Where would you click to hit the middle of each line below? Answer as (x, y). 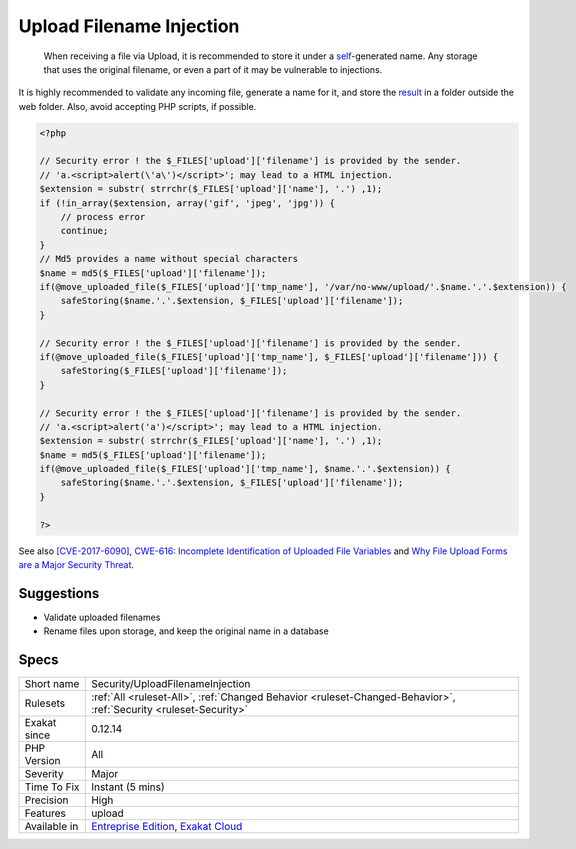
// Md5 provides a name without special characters (169, 259)
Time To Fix (52, 787)
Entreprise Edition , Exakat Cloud (167, 827)
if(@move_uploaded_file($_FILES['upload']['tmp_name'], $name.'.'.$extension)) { (245, 469)
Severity (44, 774)
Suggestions (59, 593)
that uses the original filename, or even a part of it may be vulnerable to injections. (213, 69)
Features (45, 813)
